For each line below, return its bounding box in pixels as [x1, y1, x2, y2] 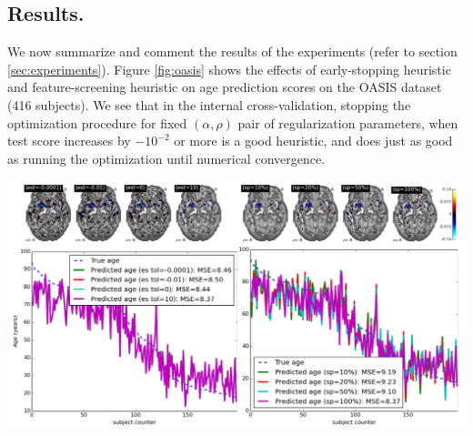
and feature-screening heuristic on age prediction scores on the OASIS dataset [7, 77, 442, 96]
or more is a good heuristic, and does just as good [174, 131, 453, 150]
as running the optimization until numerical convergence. [7, 148, 326, 167]
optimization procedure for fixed [7, 113, 187, 132]
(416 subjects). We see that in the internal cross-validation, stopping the [7, 95, 411, 114]
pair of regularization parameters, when [237, 113, 458, 132]
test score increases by [7, 131, 131, 150]
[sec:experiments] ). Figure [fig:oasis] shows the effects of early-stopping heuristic [7, 59, 451, 78]
